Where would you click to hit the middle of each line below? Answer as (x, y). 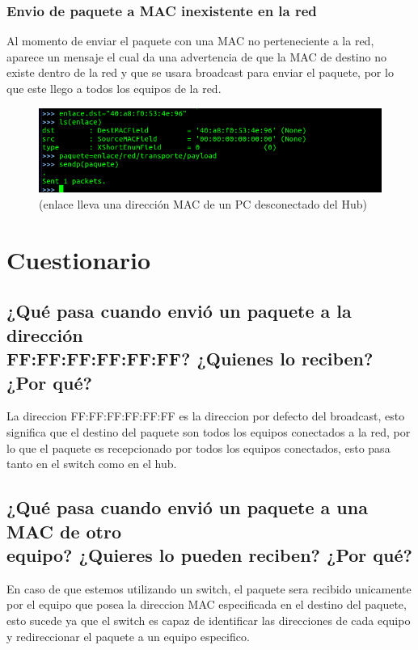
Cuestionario (79, 259)
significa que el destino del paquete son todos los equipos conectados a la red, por (209, 431)
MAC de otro (64, 531)
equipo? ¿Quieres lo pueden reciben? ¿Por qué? (209, 554)
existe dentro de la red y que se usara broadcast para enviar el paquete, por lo (200, 72)
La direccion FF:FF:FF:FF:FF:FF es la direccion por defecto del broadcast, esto (206, 416)
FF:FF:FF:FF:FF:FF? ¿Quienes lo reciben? (190, 359)
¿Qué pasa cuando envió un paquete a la (179, 311)
